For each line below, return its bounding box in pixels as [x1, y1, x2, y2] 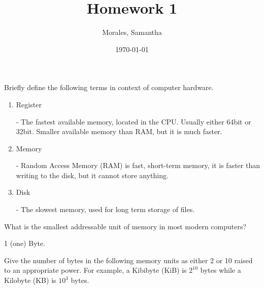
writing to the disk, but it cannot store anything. [16, 170, 169, 180]
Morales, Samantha [102, 27, 162, 37]
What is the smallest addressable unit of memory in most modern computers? [4, 221, 247, 231]
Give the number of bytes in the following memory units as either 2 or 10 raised [4, 255, 253, 265]
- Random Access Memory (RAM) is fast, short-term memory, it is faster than [16, 160, 260, 171]
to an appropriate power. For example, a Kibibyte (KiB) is [4, 265, 187, 275]
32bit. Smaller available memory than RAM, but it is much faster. [16, 126, 222, 137]
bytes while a [200, 265, 241, 275]
